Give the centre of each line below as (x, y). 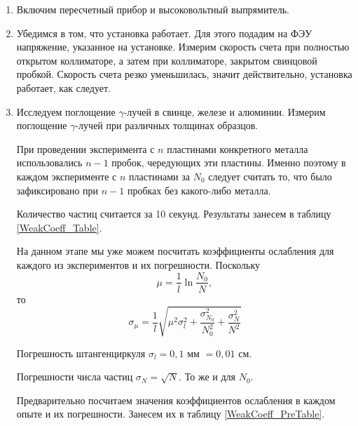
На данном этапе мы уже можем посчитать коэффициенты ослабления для (175, 251)
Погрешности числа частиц (75, 377)
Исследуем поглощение (66, 111)
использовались (49, 162)
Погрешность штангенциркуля (81, 353)
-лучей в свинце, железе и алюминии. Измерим (225, 111)
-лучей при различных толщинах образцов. (167, 125)
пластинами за (160, 176)
